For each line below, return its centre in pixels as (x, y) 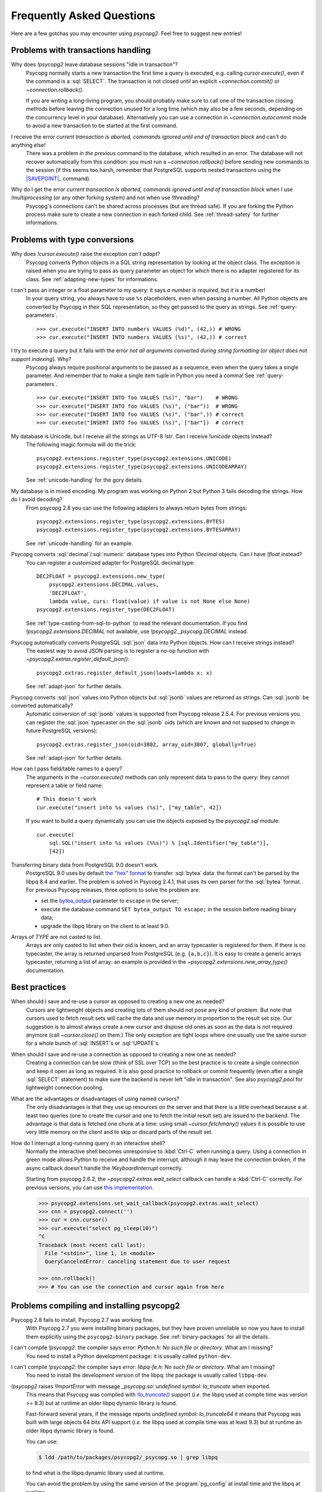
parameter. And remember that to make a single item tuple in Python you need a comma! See (140, 375)
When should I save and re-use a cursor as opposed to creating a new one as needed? (118, 1001)
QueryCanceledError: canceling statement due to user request (138, 1262)
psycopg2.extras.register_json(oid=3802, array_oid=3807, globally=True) (147, 744)
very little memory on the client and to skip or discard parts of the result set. (119, 1132)
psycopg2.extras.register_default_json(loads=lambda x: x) (125, 673)
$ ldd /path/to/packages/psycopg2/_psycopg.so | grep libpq (128, 1457)
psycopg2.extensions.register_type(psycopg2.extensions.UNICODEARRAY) (142, 466)
